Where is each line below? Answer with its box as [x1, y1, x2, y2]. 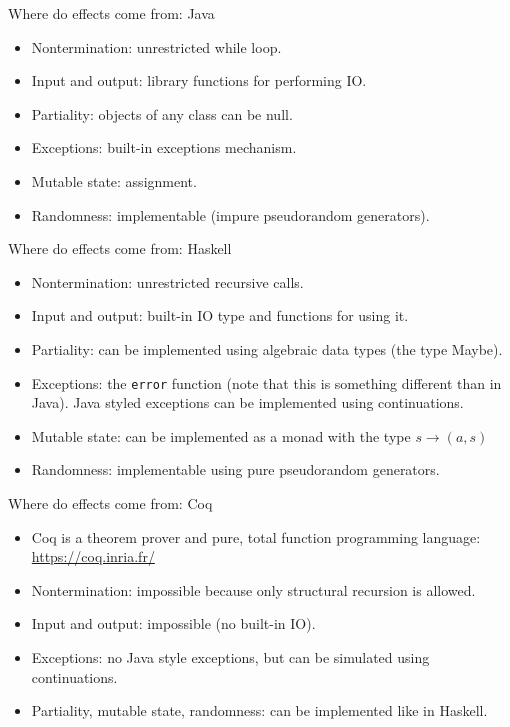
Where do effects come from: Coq [8, 492, 213, 513]
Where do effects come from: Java [8, 3, 215, 23]
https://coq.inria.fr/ [31, 546, 155, 567]
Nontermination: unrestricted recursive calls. [31, 271, 304, 292]
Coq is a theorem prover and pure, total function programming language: [31, 526, 481, 547]
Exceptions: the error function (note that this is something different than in [31, 372, 502, 393]
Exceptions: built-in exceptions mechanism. [31, 137, 297, 158]
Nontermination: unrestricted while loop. [31, 36, 282, 57]
